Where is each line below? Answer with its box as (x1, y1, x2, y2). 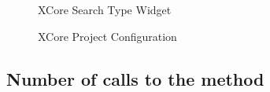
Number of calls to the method (6, 66, 264, 90)
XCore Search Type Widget (38, 2, 172, 17)
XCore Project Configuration (38, 28, 177, 44)
